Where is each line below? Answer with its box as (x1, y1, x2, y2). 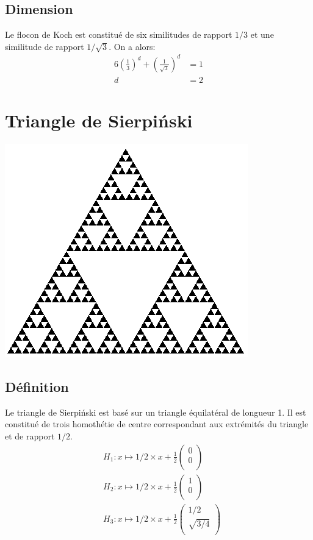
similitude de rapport (5, 40, 84, 52)
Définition (5, 377, 69, 396)
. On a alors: (109, 40, 156, 52)
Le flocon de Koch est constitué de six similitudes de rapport (5, 28, 232, 41)
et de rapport (5, 430, 55, 442)
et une (250, 28, 274, 41)
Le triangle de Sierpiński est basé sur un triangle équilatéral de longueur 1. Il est (5, 405, 306, 418)
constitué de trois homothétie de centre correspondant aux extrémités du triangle (5, 417, 309, 430)
